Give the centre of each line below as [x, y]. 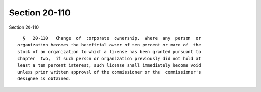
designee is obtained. [44, 79]
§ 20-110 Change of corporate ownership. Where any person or [112, 38]
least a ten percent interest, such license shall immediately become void [109, 65]
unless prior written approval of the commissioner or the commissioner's [109, 72]
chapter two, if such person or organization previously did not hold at [109, 59]
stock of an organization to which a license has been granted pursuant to [109, 52]
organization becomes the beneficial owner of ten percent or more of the [109, 45]
